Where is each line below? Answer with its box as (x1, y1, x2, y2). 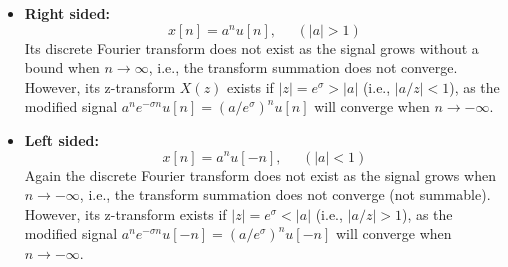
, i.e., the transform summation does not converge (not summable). (79, 184, 491, 205)
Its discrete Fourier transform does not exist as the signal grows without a (24, 37, 479, 58)
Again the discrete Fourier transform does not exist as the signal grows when (24, 164, 496, 185)
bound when (24, 57, 100, 78)
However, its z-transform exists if (24, 203, 227, 224)
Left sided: (24, 129, 99, 150)
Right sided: (24, 3, 111, 23)
